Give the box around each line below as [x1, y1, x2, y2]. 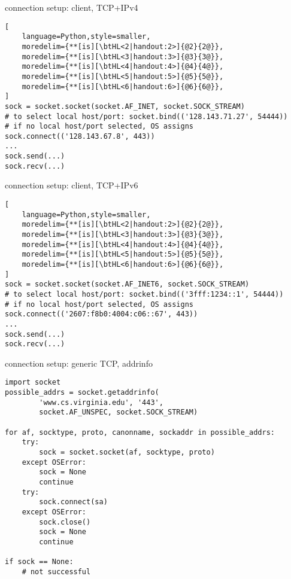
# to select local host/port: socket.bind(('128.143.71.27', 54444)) [5, 112, 288, 121]
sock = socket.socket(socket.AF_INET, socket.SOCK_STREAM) [5, 102, 245, 111]
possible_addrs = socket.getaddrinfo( [5, 388, 159, 397]
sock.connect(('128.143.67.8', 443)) [5, 132, 155, 141]
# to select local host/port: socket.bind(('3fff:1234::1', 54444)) [5, 289, 284, 298]
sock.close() [39, 517, 91, 526]
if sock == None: [5, 557, 74, 566]
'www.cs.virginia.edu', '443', [39, 398, 163, 407]
